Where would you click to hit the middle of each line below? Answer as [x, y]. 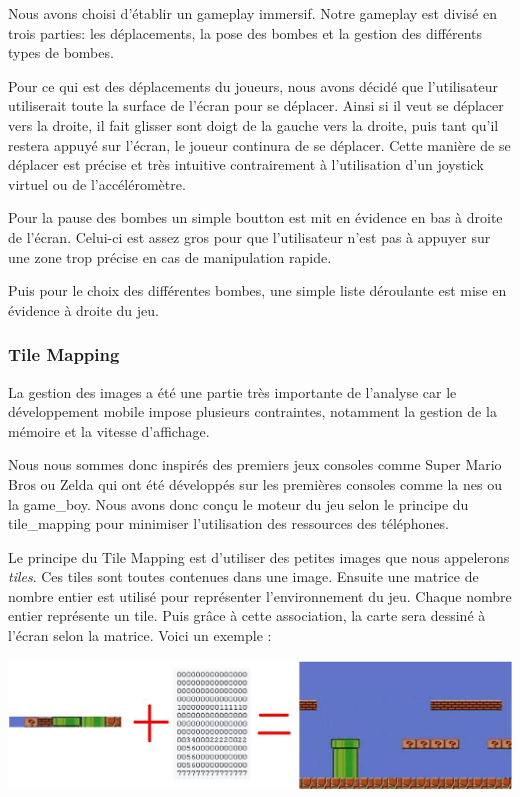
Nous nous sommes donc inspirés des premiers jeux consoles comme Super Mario [255, 464]
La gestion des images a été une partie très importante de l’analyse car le [232, 391]
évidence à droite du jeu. [83, 309]
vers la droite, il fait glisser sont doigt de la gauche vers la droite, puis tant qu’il [253, 124]
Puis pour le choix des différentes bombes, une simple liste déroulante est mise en [257, 290]
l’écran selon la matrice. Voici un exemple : [140, 635]
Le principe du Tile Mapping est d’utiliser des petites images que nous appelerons [259, 556]
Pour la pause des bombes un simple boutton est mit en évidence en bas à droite [255, 217]
